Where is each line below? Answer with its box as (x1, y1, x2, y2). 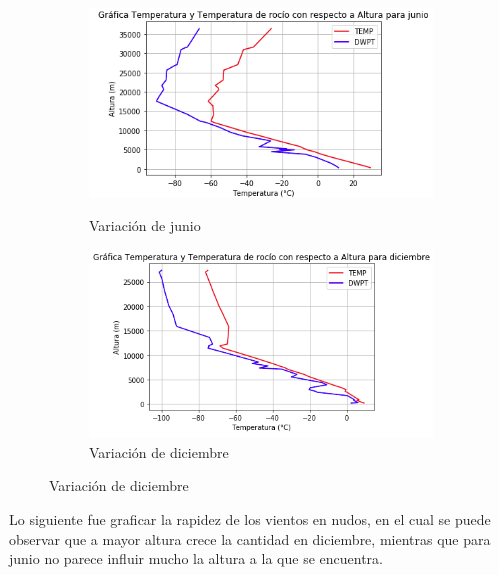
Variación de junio (89, 215, 201, 236)
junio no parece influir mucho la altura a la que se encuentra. (9, 548, 383, 569)
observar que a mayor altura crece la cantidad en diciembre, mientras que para (9, 528, 491, 549)
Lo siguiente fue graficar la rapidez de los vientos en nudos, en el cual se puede (9, 508, 491, 529)
